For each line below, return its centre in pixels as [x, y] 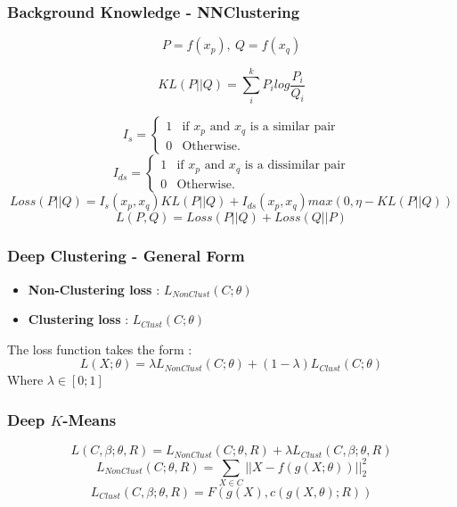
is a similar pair [293, 127]
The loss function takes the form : [100, 349]
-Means [90, 419]
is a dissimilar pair [295, 166]
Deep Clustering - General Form [126, 256]
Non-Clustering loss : [94, 289]
